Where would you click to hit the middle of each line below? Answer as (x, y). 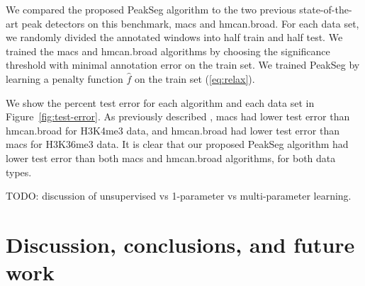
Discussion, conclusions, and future (180, 244)
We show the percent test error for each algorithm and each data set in (160, 102)
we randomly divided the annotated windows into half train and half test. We (174, 37)
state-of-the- (326, 9)
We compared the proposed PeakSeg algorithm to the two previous (151, 9)
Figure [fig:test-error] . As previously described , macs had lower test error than (178, 116)
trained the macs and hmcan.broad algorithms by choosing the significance (168, 51)
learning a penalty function (64, 78)
